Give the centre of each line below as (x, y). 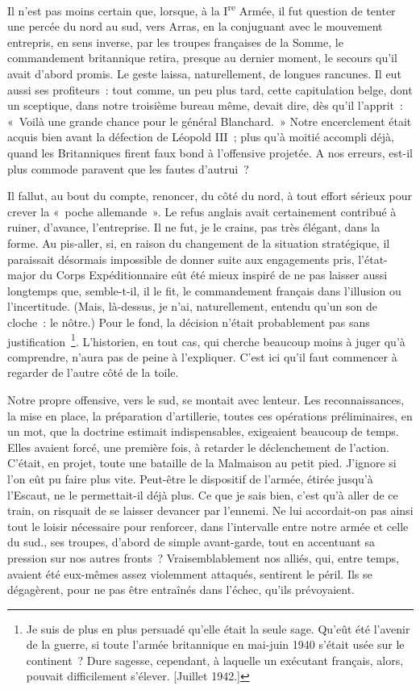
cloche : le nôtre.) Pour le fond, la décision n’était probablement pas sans (189, 322)
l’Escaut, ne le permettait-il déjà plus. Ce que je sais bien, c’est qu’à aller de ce (203, 494)
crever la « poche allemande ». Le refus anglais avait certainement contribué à (202, 211)
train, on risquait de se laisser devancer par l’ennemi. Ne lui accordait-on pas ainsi (210, 510)
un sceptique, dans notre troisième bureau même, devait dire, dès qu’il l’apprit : (205, 105)
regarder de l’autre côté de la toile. (93, 372)
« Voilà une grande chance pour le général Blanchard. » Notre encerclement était (210, 121)
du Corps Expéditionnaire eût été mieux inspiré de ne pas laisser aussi (214, 275)
